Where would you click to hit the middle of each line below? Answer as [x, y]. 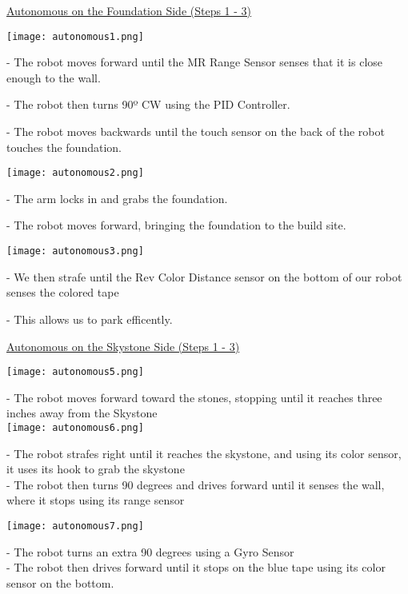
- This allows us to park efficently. [90, 319]
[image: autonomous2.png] [75, 173]
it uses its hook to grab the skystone [96, 469]
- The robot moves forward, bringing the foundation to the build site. [176, 225]
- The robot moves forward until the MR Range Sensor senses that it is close [195, 62]
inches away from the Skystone [82, 413]
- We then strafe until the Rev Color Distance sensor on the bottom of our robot [204, 276]
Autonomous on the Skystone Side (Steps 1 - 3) [123, 346]
